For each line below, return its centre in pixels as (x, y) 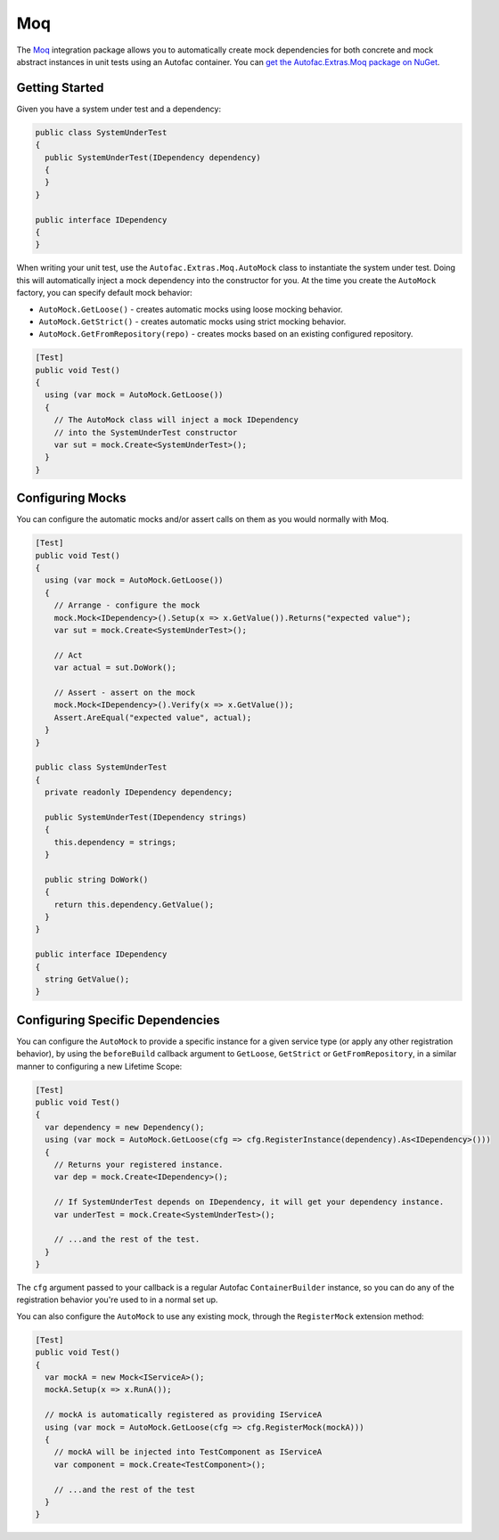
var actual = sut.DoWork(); (115, 668)
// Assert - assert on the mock (125, 692)
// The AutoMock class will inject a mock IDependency (176, 420)
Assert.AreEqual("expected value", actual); (153, 717)
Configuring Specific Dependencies (118, 1020)
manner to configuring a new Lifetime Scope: (99, 1066)
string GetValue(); (87, 979)
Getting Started (60, 88)
